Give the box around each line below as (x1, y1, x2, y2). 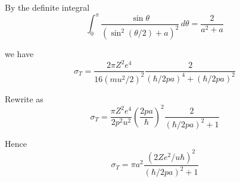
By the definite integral (5, 1, 90, 13)
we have (5, 48, 34, 60)
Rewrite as (5, 92, 43, 105)
